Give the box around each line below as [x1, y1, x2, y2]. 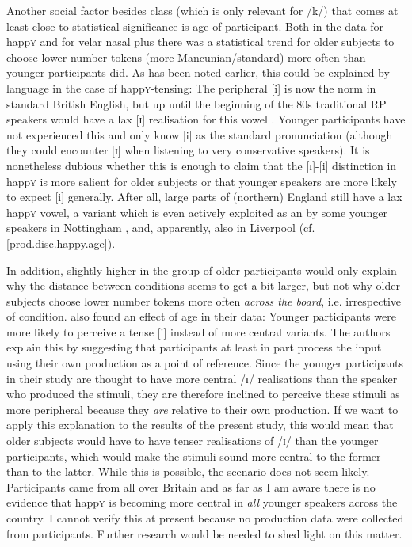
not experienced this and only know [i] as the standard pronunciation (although [6, 126, 393, 142]
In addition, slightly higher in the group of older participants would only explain [6, 261, 397, 278]
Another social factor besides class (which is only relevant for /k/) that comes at [6, 2, 399, 18]
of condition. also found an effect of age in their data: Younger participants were [6, 308, 396, 325]
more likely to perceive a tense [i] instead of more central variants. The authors [6, 323, 391, 340]
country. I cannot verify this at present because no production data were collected [6, 510, 404, 526]
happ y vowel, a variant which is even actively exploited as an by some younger [6, 203, 388, 220]
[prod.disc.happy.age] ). [6, 234, 116, 251]
